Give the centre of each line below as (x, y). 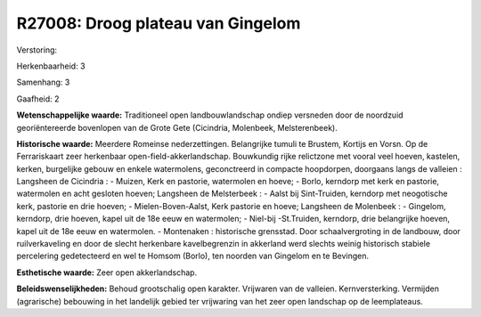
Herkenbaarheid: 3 (51, 66)
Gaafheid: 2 (38, 99)
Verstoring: (37, 50)
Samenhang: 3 (43, 82)
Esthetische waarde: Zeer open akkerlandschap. (107, 272)
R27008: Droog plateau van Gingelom (159, 23)
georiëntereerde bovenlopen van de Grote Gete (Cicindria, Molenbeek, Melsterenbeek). (177, 127)
